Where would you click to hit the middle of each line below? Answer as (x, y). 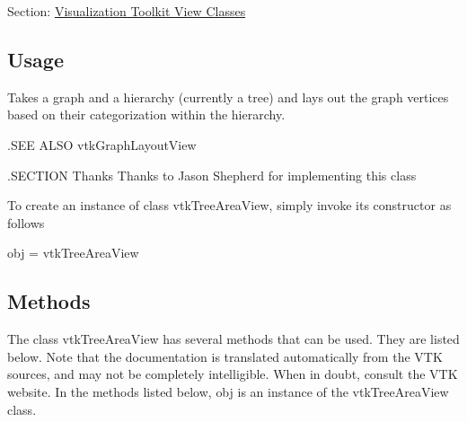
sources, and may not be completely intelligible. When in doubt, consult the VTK (233, 374)
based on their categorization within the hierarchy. (146, 114)
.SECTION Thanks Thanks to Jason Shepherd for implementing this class (212, 175)
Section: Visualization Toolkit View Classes (127, 11)
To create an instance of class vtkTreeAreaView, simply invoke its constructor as (229, 205)
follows (26, 222)
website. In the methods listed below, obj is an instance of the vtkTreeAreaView (228, 391)
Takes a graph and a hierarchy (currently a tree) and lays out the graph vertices (228, 97)
